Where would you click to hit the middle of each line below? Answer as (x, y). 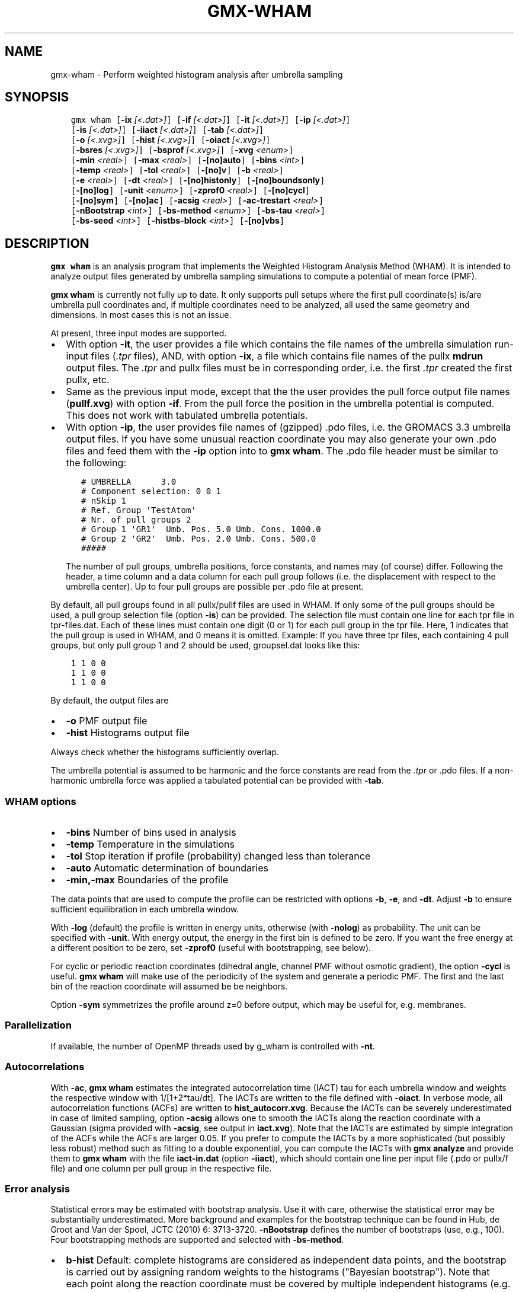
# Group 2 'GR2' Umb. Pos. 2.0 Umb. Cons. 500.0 (199, 539)
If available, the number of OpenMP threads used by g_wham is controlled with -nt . (213, 1046)
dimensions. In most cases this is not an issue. (141, 315)
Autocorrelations (45, 1067)
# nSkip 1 (104, 501)
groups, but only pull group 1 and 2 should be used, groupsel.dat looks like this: (205, 645)
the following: (96, 463)
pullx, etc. (88, 380)
